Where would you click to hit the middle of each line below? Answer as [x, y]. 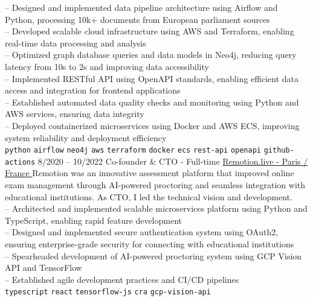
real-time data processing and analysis [76, 43]
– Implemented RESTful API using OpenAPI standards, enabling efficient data [152, 78]
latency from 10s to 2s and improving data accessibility [107, 66]
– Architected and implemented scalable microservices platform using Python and [156, 208]
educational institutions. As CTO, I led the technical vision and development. [149, 196]
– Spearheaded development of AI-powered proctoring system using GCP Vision [153, 255]
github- [279, 150]
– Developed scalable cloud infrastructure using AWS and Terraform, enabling [150, 31]
